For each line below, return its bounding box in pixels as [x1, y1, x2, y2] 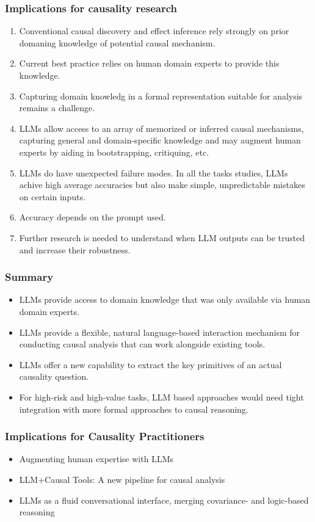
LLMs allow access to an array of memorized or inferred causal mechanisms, [19, 121, 304, 134]
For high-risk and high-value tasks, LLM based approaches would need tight [19, 390, 304, 403]
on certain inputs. [19, 190, 86, 203]
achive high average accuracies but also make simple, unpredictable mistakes [19, 178, 305, 191]
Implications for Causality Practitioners [5, 429, 205, 444]
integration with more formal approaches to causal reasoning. [19, 402, 248, 415]
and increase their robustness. [19, 243, 131, 256]
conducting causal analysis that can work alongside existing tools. [19, 338, 266, 350]
